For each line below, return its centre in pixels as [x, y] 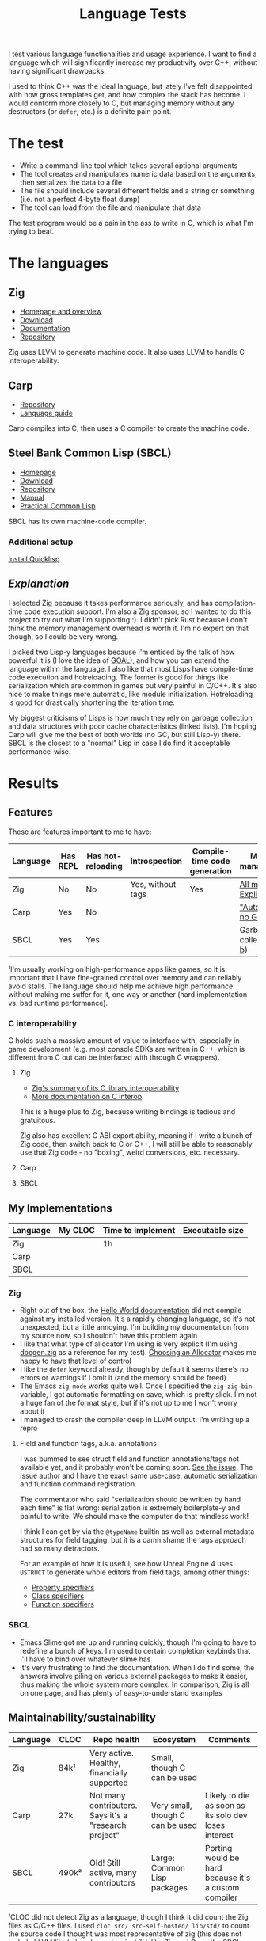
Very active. [112, 1753]
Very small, [171, 1806]
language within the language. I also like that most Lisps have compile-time [131, 668]
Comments [230, 1740]
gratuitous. [37, 1121]
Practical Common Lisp [58, 506]
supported [109, 1783]
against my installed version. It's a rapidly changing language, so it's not [137, 1319]
